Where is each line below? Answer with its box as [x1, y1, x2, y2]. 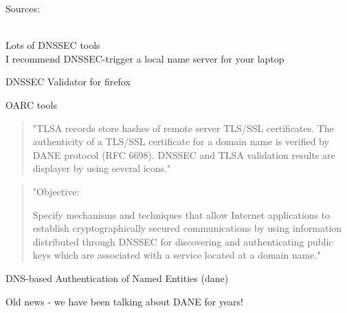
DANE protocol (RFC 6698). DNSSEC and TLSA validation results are [32, 147, 335, 162]
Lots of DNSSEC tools [5, 38, 100, 52]
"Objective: [32, 184, 80, 198]
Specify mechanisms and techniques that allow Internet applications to [32, 207, 331, 222]
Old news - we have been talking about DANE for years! [5, 294, 243, 308]
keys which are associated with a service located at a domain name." [32, 248, 321, 262]
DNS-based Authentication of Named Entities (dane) [5, 270, 229, 285]
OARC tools [5, 97, 57, 111]
